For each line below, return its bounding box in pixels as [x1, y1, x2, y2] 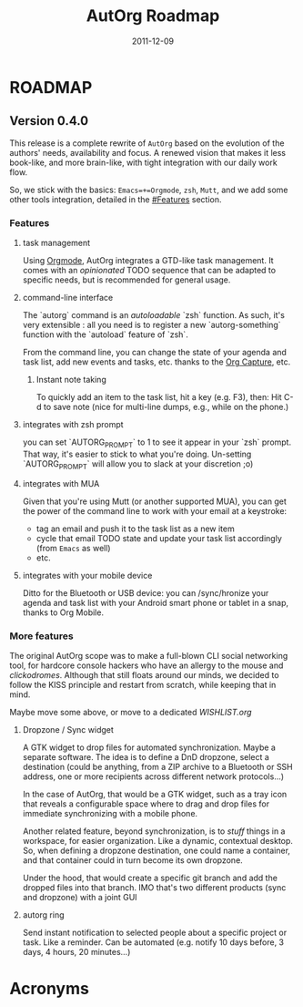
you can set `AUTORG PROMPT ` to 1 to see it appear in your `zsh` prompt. [22, 437, 292, 449]
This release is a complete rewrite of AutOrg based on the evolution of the [9, 138, 285, 149]
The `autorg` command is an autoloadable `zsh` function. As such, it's [22, 310, 285, 321]
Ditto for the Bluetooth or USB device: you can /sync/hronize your [22, 587, 269, 598]
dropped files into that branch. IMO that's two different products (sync [22, 881, 287, 893]
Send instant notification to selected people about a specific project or [22, 927, 288, 938]
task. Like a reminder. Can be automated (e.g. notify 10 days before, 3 [22, 936, 285, 948]
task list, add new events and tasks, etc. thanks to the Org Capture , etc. [22, 356, 291, 367]
